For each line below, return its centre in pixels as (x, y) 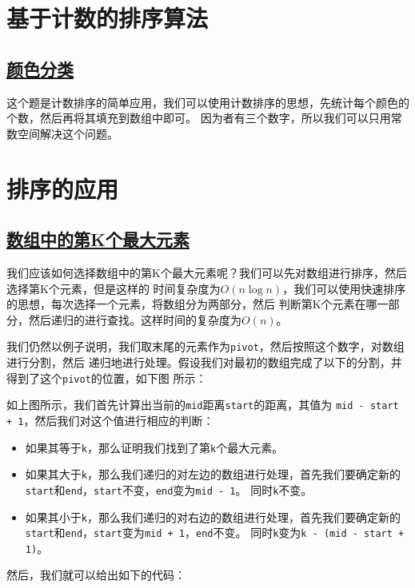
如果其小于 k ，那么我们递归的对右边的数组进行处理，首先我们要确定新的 (213, 516)
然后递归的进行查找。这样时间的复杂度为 (135, 319)
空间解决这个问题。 (68, 133)
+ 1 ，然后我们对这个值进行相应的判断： (110, 420)
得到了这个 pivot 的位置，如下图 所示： (107, 377)
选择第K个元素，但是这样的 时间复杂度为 (114, 288)
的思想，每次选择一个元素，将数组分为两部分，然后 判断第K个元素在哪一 (198, 304)
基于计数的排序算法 (108, 18)
